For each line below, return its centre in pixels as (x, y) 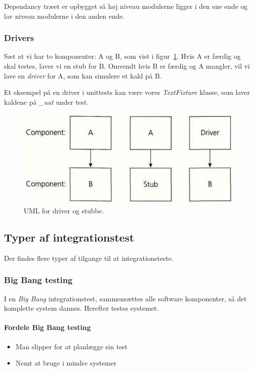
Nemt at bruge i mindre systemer (66, 363)
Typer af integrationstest (69, 237)
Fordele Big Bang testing (47, 327)
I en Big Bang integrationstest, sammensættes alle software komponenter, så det (126, 298)
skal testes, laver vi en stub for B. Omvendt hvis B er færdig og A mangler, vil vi (127, 66)
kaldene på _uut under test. (46, 102)
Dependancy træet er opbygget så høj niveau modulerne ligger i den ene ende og (126, 6)
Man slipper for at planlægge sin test (72, 346)
